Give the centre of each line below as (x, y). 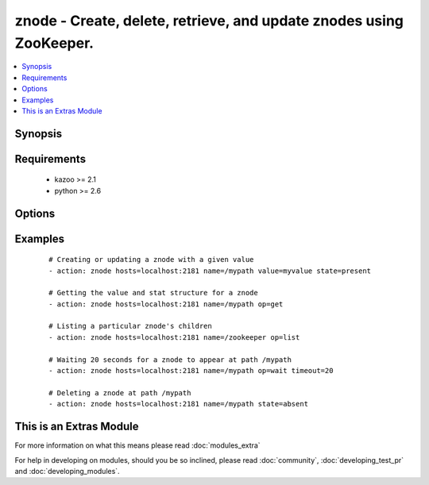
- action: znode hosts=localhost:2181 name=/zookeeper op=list (174, 337)
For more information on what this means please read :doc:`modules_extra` (138, 445)
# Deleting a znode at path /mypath (120, 393)
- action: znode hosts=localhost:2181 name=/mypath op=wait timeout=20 (191, 371)
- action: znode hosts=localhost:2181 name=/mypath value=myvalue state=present (210, 271)
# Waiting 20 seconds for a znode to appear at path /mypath (170, 360)
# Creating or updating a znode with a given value (151, 260)
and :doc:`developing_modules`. (67, 471)
